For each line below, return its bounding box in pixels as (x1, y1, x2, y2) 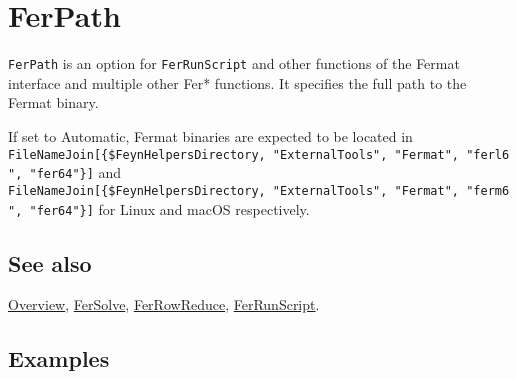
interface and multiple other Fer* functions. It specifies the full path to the (8, 72, 467, 93)
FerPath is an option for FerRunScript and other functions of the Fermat (8, 53, 460, 74)
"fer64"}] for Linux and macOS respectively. (29, 198, 310, 219)
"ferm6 (466, 183, 510, 198)
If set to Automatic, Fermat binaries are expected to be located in (8, 125, 413, 146)
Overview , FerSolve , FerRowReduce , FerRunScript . (8, 294, 320, 315)
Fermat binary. (8, 92, 99, 113)
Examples (8, 343, 110, 374)
